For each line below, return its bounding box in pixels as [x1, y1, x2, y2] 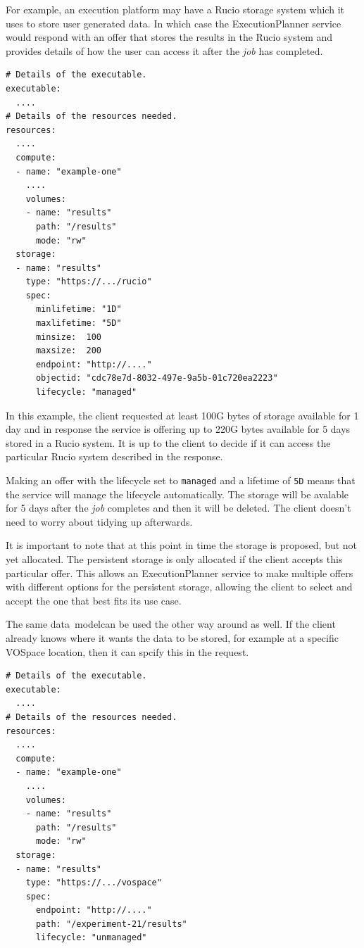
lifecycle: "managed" [35, 387, 137, 398]
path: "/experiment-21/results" [35, 918, 187, 929]
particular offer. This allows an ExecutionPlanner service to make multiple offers [6, 565, 353, 580]
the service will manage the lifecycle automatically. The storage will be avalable [6, 486, 349, 501]
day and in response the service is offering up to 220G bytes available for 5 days [6, 422, 351, 436]
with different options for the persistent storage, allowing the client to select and [6, 579, 353, 594]
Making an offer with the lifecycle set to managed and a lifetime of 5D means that [6, 473, 356, 487]
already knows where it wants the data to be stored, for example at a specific [6, 631, 339, 645]
